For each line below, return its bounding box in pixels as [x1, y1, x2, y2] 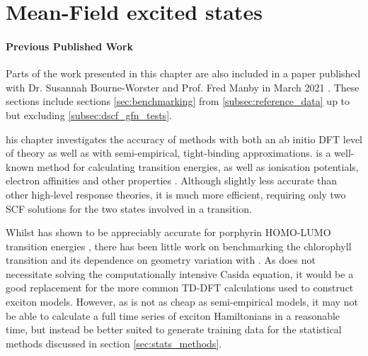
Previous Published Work [6, 38, 133, 53]
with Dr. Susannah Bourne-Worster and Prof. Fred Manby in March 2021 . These [6, 79, 360, 94]
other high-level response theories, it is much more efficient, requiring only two [6, 187, 346, 201]
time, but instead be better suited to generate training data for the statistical [6, 322, 342, 337]
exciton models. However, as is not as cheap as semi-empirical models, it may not [6, 294, 358, 309]
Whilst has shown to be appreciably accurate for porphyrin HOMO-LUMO [6, 225, 331, 240]
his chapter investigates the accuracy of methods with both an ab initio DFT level [6, 131, 362, 146]
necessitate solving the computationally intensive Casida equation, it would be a [6, 266, 354, 281]
